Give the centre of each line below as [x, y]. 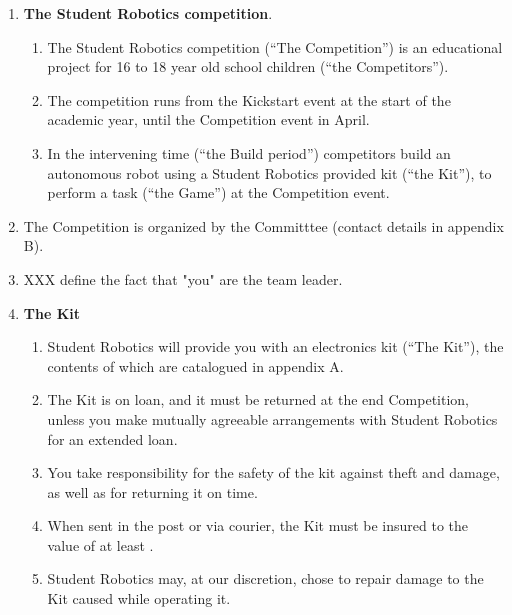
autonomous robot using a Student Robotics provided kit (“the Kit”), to [269, 172]
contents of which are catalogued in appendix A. [195, 365]
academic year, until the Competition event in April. [208, 119]
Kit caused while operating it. [139, 598]
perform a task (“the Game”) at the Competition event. [218, 192]
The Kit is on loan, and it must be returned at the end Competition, [258, 399]
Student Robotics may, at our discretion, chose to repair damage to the [265, 578]
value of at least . [100, 544]
